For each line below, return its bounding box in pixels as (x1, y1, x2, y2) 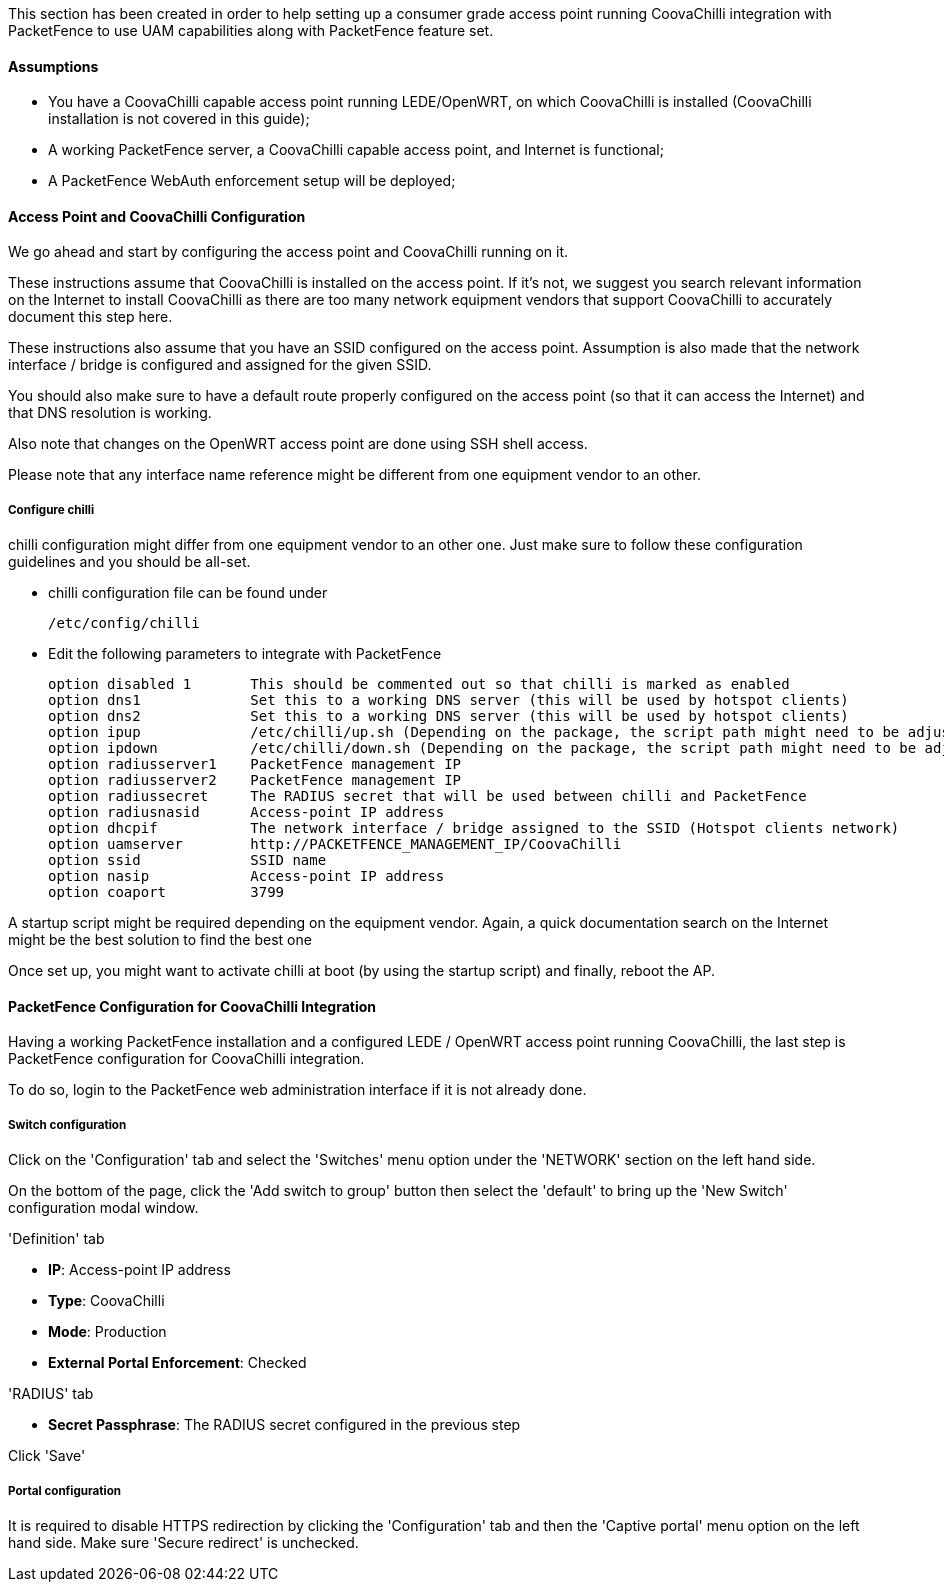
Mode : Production (48, 1323, 167, 1341)
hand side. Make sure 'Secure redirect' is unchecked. (8, 1534, 359, 1551)
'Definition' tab (8, 1230, 105, 1248)
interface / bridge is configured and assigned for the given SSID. (8, 356, 432, 374)
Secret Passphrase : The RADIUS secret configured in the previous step (48, 1416, 521, 1434)
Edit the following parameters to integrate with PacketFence (48, 645, 442, 663)
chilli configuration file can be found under (48, 584, 328, 602)
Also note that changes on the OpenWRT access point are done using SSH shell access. (8, 435, 588, 453)
